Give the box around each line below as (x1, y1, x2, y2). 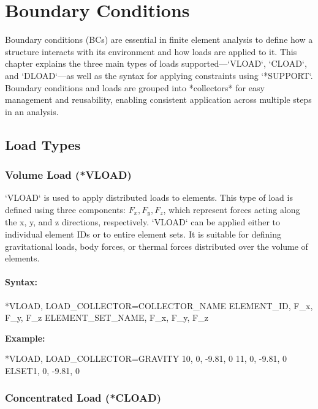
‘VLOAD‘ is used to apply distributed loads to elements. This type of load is (5, 191, 293, 204)
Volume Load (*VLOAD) (5, 167, 132, 182)
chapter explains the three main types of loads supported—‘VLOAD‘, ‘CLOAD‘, (5, 57, 307, 70)
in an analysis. (5, 105, 59, 118)
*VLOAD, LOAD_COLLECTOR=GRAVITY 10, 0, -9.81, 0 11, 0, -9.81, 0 (5, 352, 287, 365)
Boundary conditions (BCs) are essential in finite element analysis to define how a (5, 33, 313, 46)
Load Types (5, 135, 81, 154)
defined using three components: (5, 203, 126, 216)
